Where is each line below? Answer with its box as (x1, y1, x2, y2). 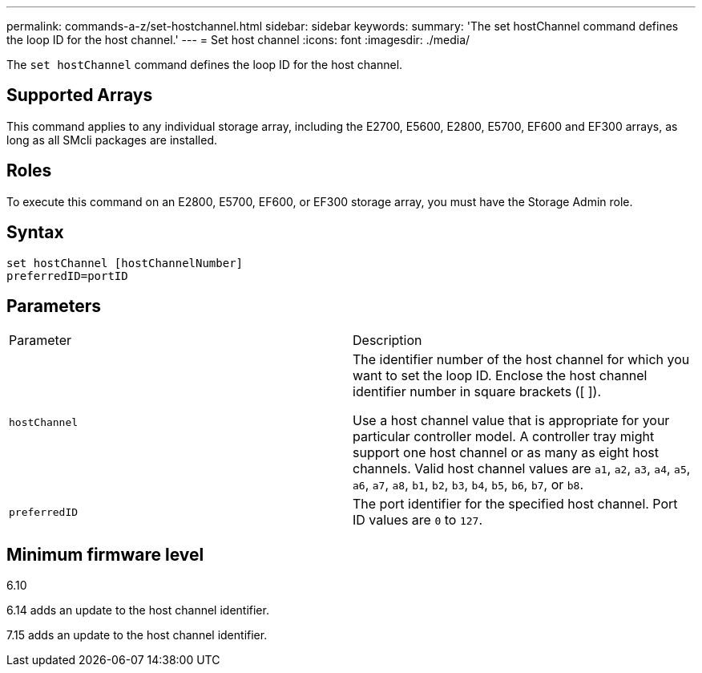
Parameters (6, 295, 101, 316)
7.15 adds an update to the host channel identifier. (6, 628, 268, 643)
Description (353, 332, 422, 349)
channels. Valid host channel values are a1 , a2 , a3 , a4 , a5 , (353, 460, 691, 477)
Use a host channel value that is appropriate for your (353, 412, 670, 429)
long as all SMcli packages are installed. (6, 132, 217, 147)
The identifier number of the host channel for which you (353, 351, 690, 368)
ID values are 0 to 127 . (353, 512, 483, 529)
